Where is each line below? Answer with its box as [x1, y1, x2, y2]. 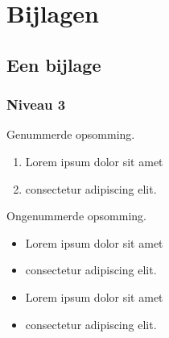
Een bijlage [6, 52, 101, 77]
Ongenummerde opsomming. [6, 207, 146, 224]
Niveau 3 [6, 94, 66, 115]
